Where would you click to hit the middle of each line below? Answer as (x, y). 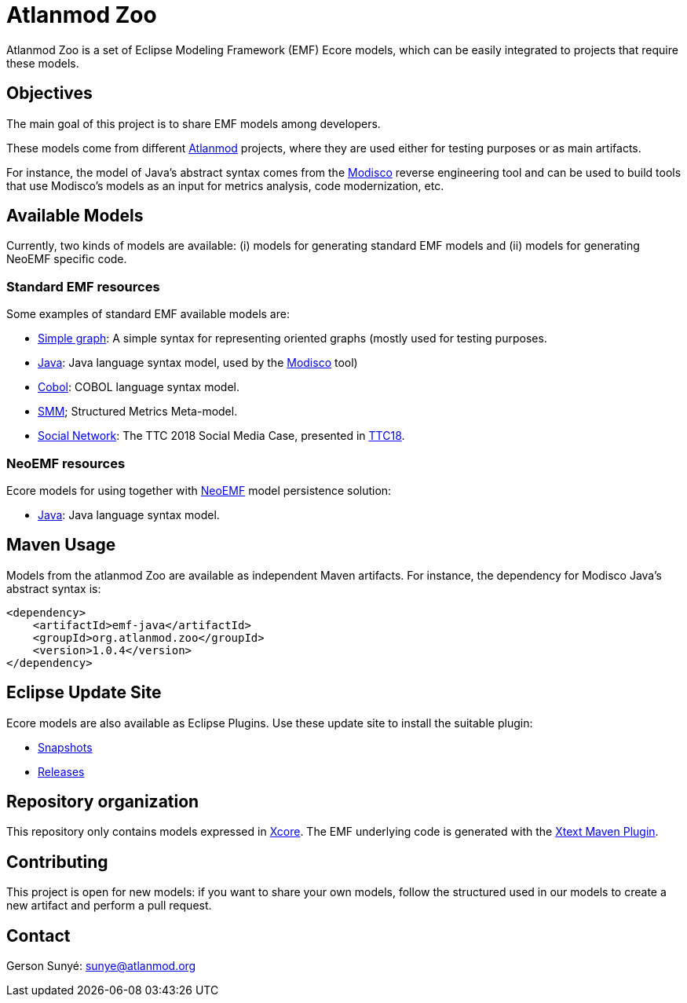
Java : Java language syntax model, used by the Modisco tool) (198, 363)
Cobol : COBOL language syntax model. (139, 387)
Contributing (57, 862)
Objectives (49, 93)
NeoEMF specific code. (67, 259)
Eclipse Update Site (84, 693)
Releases (61, 771)
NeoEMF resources (66, 463)
